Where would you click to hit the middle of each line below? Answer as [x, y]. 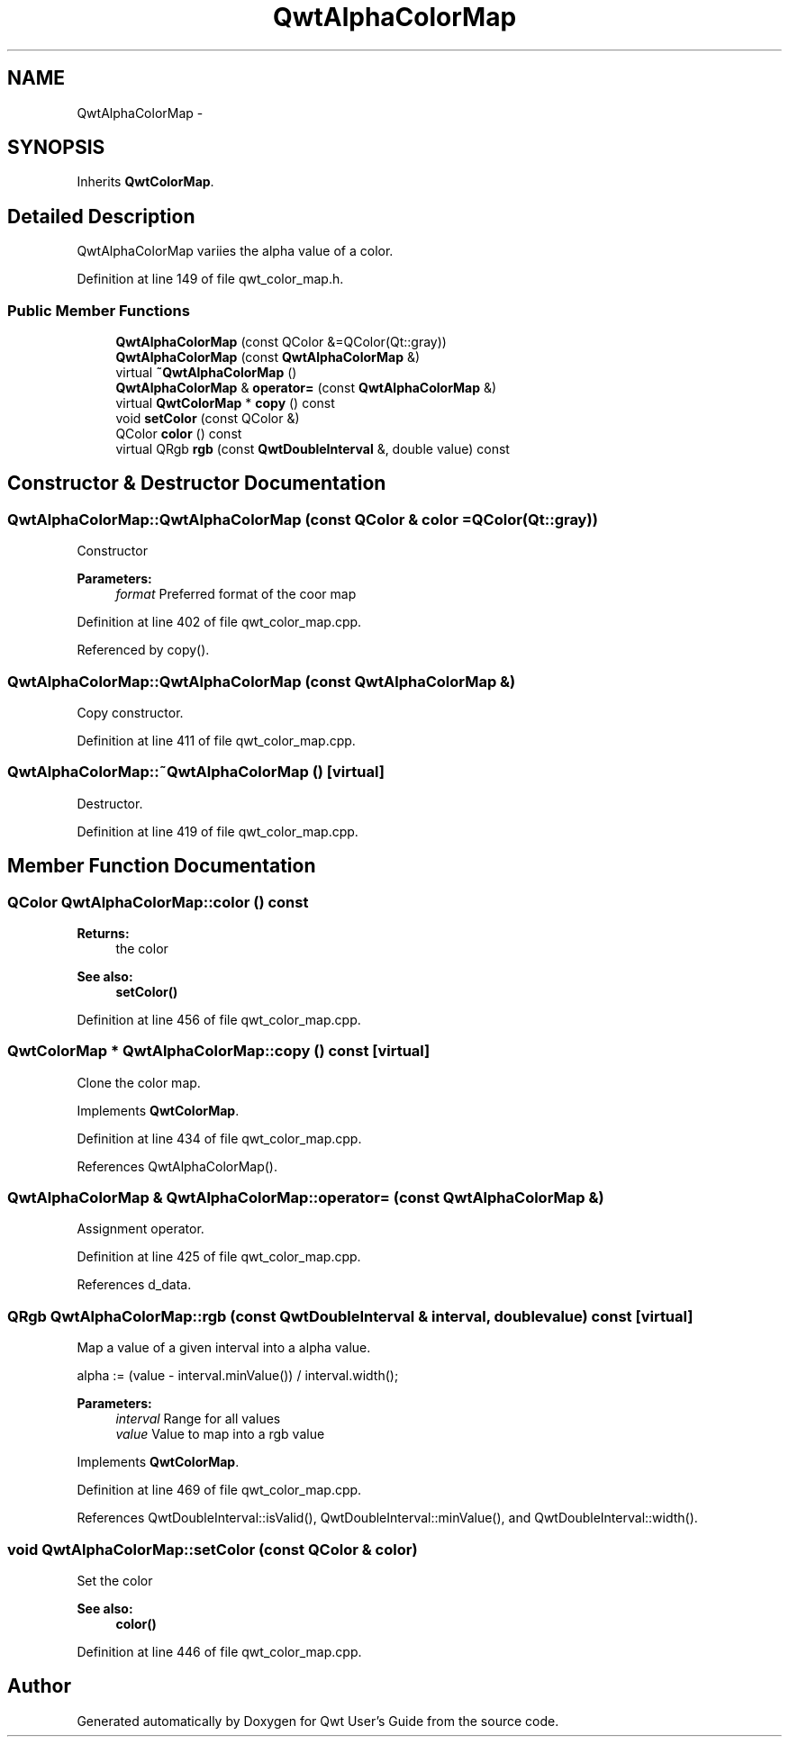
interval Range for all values [198, 1419]
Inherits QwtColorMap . [145, 182]
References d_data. [134, 1285]
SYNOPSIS [56, 148]
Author [39, 1686]
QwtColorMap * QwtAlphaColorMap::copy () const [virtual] [219, 1051]
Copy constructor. [130, 713]
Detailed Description [101, 216]
